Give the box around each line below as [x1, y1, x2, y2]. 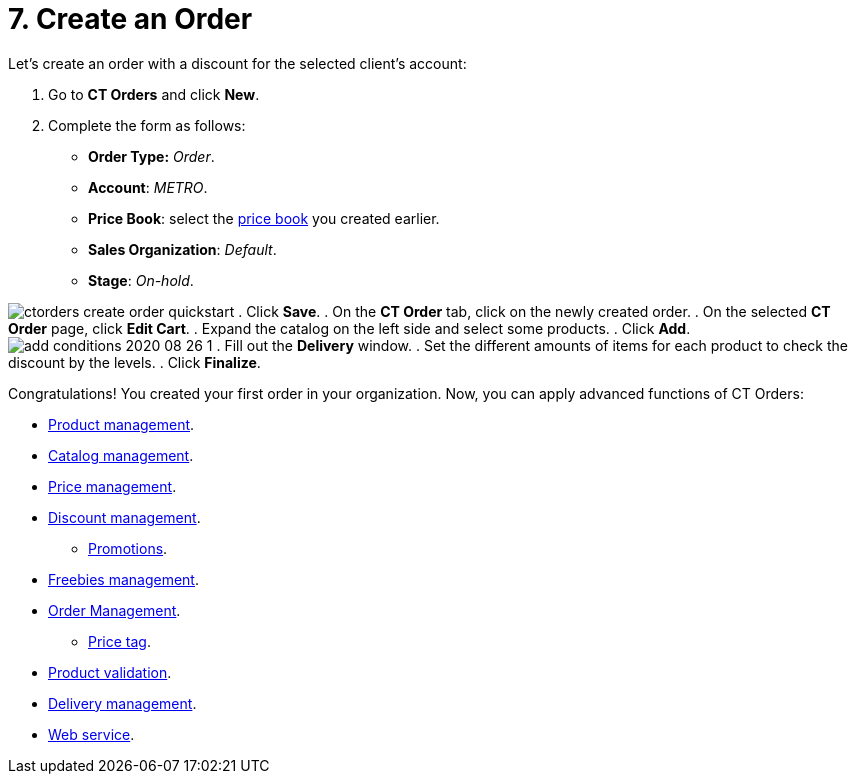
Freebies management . [48, 570, 199, 588]
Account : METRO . [88, 178, 208, 196]
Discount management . [48, 508, 201, 526]
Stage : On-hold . [88, 271, 194, 289]
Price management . [48, 477, 177, 495]
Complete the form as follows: [48, 116, 246, 134]
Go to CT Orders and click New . [48, 85, 260, 103]
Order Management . [48, 601, 181, 619]
